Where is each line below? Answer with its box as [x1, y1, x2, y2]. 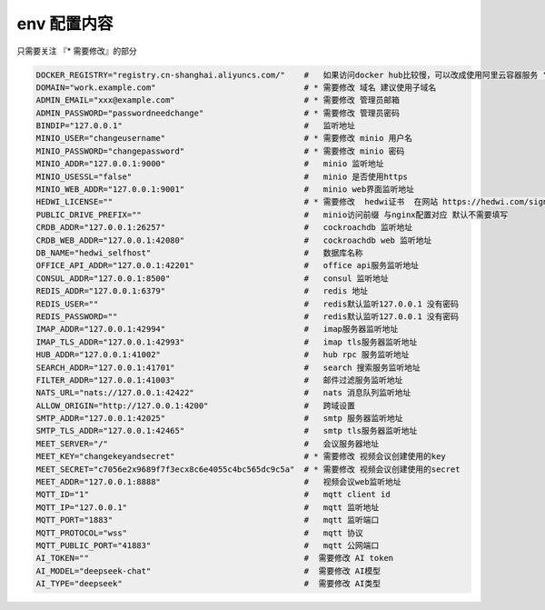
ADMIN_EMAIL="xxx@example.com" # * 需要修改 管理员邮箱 [35, 95, 400, 105]
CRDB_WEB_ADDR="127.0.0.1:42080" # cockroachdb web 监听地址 [35, 235, 432, 245]
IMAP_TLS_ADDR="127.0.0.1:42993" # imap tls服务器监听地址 [35, 336, 418, 347]
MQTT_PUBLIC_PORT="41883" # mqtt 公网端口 [35, 540, 380, 550]
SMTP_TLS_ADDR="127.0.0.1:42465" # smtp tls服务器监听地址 [35, 425, 418, 436]
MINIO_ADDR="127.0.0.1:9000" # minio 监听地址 [35, 159, 384, 169]
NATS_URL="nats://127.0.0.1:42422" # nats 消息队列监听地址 [35, 387, 411, 398]
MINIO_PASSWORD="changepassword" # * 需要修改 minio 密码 [35, 145, 405, 156]
